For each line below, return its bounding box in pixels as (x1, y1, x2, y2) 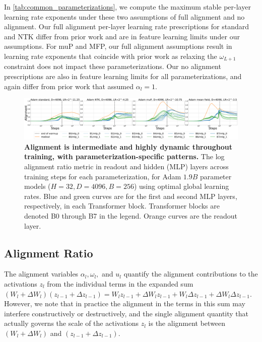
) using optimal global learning (134, 181, 229, 191)
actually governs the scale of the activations (4, 318, 139, 328)
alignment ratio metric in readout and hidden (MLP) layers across (24, 161, 229, 171)
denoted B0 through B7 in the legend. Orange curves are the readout (24, 210, 237, 221)
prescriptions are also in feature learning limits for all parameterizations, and (4, 71, 242, 82)
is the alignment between (148, 318, 226, 328)
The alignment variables (4, 268, 79, 279)
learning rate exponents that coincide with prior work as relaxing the (4, 50, 217, 61)
